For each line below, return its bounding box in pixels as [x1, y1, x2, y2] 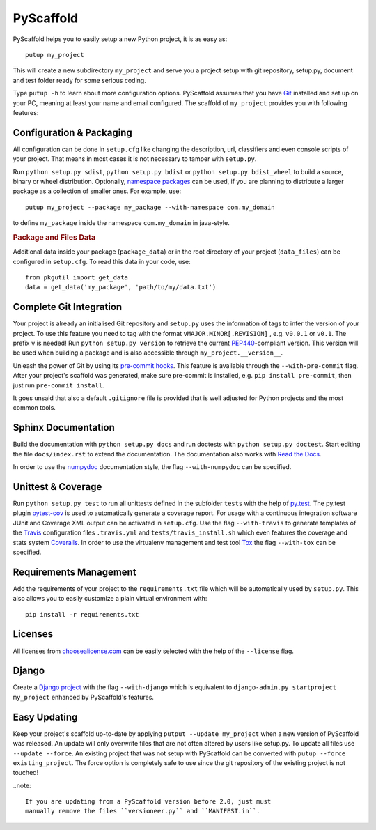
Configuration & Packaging [13, 126, 132, 139]
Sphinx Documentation [13, 422, 115, 433]
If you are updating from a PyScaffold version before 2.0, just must [25, 798, 272, 806]
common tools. [13, 404, 56, 412]
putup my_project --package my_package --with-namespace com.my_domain [25, 203, 275, 211]
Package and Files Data [13, 232, 96, 242]
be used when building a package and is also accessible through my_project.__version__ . [13, 348, 283, 357]
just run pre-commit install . [13, 381, 104, 390]
